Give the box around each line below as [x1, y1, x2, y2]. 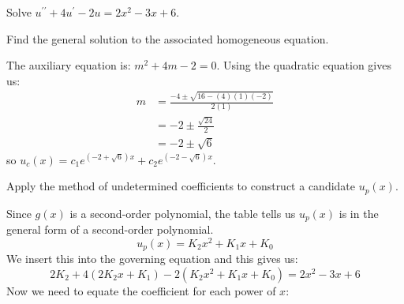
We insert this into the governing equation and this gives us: [6, 250, 298, 267]
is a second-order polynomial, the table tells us [69, 205, 296, 221]
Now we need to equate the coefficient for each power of [6, 282, 276, 298]
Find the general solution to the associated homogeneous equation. [6, 30, 329, 47]
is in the [339, 205, 379, 221]
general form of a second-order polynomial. [6, 221, 214, 238]
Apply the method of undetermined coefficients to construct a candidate [6, 178, 356, 194]
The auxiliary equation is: [6, 57, 131, 73]
